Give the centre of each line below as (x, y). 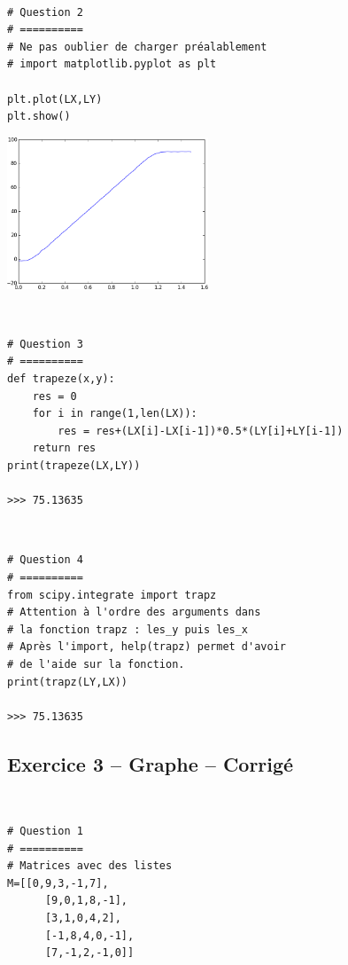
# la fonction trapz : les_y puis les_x (128, 629)
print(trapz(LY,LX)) (68, 682)
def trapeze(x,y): (61, 379)
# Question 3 (45, 344)
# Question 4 (45, 560)
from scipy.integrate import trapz (112, 595)
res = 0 (54, 396)
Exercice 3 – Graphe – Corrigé (151, 763)
